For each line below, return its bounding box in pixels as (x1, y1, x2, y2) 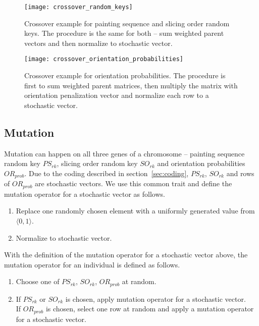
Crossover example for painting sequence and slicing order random (24, 18, 230, 28)
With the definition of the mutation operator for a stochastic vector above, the (4, 249, 248, 260)
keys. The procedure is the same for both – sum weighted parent (24, 28, 224, 38)
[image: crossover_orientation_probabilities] (24, 56, 183, 63)
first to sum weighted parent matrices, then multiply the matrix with (24, 80, 238, 90)
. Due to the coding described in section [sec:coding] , (24, 168, 189, 178)
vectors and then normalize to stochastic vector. (24, 37, 173, 48)
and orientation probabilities (157, 158, 245, 169)
